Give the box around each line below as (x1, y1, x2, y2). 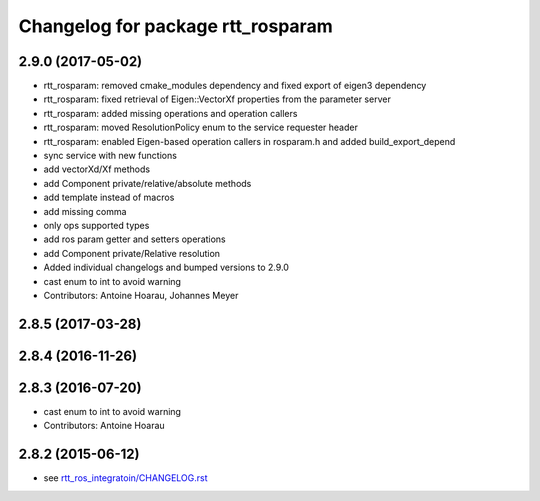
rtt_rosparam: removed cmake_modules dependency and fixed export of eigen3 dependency (43, 80, 427, 92)
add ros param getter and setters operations (43, 233, 227, 245)
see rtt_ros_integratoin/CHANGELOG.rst (43, 472, 209, 484)
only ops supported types (43, 219, 150, 231)
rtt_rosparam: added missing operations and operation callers (43, 107, 298, 119)
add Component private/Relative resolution (43, 247, 220, 259)
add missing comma (43, 205, 127, 217)
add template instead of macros (43, 191, 175, 204)
